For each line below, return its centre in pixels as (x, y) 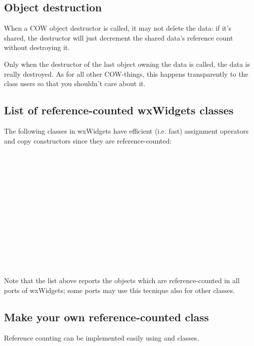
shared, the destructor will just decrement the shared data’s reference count (119, 37)
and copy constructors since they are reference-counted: (88, 140)
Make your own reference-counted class (106, 317)
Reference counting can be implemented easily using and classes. (102, 337)
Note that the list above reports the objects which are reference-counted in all (122, 280)
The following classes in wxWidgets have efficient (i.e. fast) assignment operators (126, 130)
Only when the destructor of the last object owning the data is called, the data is (127, 64)
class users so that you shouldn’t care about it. (75, 83)
